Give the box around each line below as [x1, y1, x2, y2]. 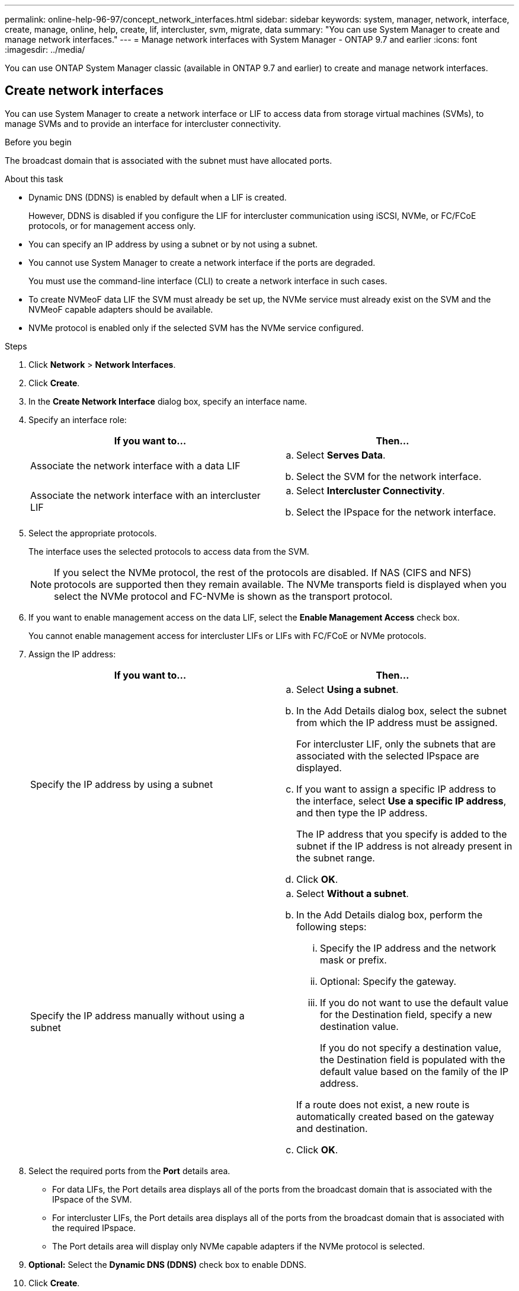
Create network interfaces [5, 83, 164, 98]
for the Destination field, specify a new [320, 1008, 492, 1020]
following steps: [296, 920, 367, 933]
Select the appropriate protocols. [28, 527, 157, 538]
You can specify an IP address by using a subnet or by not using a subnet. [28, 239, 318, 249]
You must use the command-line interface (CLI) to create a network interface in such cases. [28, 275, 387, 286]
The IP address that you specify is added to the [296, 828, 507, 840]
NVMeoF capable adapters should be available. [28, 304, 213, 314]
